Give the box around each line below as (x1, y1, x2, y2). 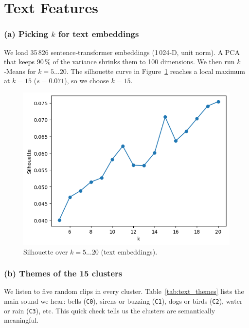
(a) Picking (4, 28, 48, 40)
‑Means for (4, 66, 36, 76)
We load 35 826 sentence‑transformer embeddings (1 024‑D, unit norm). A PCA (4, 47, 240, 57)
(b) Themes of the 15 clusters (4, 267, 123, 279)
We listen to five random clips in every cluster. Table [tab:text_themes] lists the (4, 286, 244, 296)
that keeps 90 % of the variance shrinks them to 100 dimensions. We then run (4, 56, 235, 67)
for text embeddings (58, 28, 139, 40)
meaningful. (4, 315, 39, 325)
